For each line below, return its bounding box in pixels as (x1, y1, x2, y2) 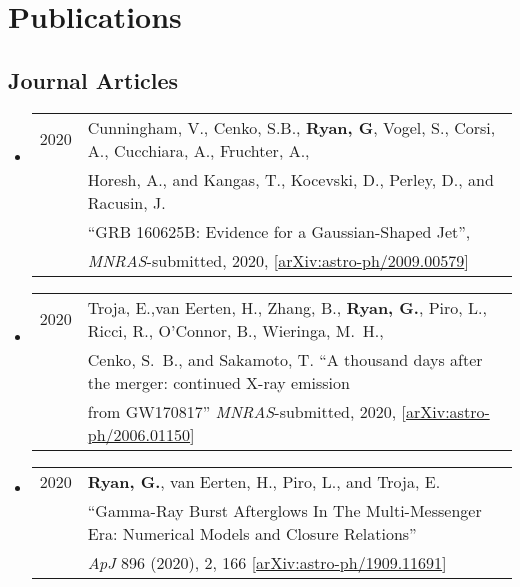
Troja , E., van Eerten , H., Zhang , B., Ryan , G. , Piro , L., (87, 295, 488, 319)
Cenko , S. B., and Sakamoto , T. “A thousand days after (87, 347, 483, 371)
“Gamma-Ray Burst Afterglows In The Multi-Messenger (87, 498, 482, 522)
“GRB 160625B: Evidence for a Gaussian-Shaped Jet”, (87, 219, 471, 243)
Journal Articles (8, 64, 179, 95)
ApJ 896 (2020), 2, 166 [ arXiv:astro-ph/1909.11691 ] (87, 550, 447, 574)
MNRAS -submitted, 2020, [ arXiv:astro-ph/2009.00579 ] (87, 248, 469, 272)
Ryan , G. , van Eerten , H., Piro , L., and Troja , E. (87, 469, 441, 493)
